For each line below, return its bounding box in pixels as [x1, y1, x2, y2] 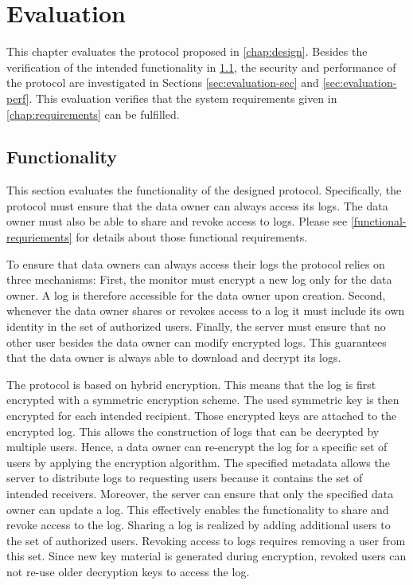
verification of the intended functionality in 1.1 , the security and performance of [6, 58, 396, 75]
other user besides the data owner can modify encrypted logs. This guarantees [6, 333, 387, 350]
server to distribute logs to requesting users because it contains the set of [6, 469, 363, 486]
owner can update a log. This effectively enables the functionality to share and [6, 501, 389, 517]
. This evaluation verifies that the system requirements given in [29, 89, 337, 106]
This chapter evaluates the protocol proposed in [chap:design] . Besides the [6, 43, 368, 60]
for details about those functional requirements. [76, 229, 308, 245]
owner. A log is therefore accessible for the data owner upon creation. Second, [6, 286, 386, 303]
